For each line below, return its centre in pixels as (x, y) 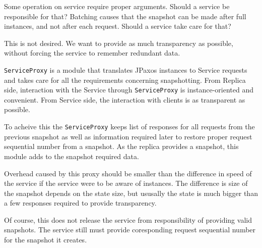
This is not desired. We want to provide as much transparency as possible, (119, 43)
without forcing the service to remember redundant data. (92, 53)
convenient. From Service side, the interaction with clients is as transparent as (125, 99)
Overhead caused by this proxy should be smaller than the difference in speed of (128, 173)
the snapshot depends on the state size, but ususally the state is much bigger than (131, 193)
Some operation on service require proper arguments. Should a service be (117, 6)
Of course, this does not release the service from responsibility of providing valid (128, 219)
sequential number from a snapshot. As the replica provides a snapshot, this (121, 146)
